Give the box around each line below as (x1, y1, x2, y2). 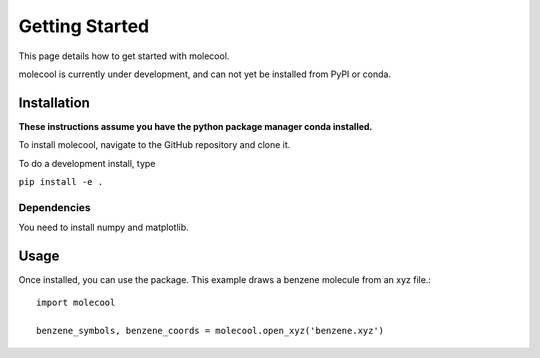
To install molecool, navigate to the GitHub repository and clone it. (18, 139, 291, 151)
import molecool (36, 297, 116, 309)
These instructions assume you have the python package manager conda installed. (18, 120, 373, 132)
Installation (18, 94, 90, 111)
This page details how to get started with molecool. (18, 50, 230, 62)
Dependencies (18, 200, 92, 214)
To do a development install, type (18, 157, 156, 169)
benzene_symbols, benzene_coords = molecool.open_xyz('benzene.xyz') (36, 325, 385, 337)
